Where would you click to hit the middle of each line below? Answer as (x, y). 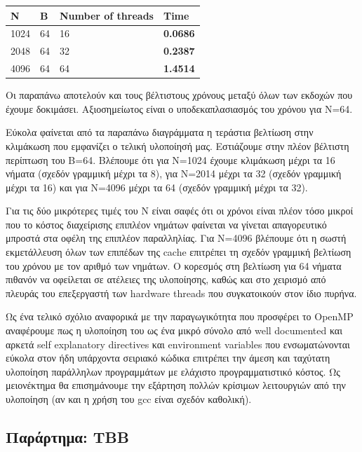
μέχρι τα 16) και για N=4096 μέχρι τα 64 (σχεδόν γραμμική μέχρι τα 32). (157, 187)
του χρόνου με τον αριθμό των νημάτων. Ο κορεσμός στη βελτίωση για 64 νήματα (174, 265)
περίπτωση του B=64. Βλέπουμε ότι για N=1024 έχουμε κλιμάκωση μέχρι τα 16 (170, 159)
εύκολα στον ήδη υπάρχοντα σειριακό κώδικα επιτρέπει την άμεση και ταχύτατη (168, 358)
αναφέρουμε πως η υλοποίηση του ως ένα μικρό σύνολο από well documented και (174, 330)
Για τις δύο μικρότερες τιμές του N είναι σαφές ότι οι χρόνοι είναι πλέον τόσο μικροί (180, 211)
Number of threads (107, 15)
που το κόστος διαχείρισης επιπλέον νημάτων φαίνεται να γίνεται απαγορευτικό (166, 224)
